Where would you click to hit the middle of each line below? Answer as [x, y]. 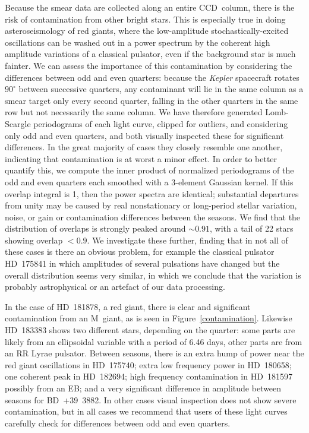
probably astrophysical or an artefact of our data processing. [115, 287]
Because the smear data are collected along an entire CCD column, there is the [150, 7]
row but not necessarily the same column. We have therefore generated [134, 112]
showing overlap [34, 240]
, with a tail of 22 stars [252, 228]
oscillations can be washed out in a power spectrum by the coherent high [138, 42]
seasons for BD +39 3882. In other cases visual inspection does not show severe [151, 399]
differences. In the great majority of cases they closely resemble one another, [144, 147]
